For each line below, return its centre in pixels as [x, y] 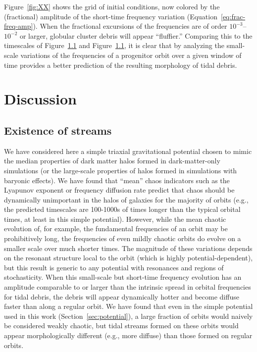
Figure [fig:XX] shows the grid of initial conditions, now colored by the [112, 6]
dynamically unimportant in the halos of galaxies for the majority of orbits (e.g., [126, 199]
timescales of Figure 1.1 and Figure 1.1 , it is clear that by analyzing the [114, 45]
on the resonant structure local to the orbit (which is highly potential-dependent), [128, 258]
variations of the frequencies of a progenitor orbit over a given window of [131, 55]
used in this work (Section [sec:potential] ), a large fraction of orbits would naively [128, 316]
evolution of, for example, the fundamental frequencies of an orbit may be [116, 228]
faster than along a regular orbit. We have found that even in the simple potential [128, 306]
